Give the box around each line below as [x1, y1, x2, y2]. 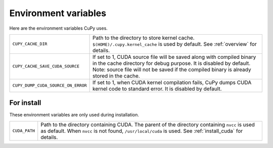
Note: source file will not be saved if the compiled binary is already [93, 66, 251, 73]
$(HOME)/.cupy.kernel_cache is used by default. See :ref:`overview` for [93, 40, 257, 47]
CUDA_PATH [12, 128, 35, 133]
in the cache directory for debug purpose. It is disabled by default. [93, 59, 251, 66]
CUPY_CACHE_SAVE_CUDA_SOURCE [12, 63, 80, 69]
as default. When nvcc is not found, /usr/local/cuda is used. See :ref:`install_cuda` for [40, 127, 243, 134]
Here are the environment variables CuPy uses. [9, 25, 108, 31]
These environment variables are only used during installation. [9, 112, 139, 118]
